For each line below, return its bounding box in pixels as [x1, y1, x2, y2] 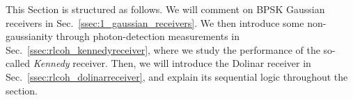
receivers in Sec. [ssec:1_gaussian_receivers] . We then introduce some [6, 15, 304, 30]
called [6, 56, 30, 70]
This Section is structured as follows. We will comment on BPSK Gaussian [6, 2, 325, 16]
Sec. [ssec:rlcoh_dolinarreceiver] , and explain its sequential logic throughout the [6, 69, 348, 83]
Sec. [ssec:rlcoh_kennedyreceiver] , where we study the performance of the [6, 42, 320, 57]
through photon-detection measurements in [56, 29, 240, 43]
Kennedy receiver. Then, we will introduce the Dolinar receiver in [33, 56, 311, 70]
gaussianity [6, 29, 53, 43]
